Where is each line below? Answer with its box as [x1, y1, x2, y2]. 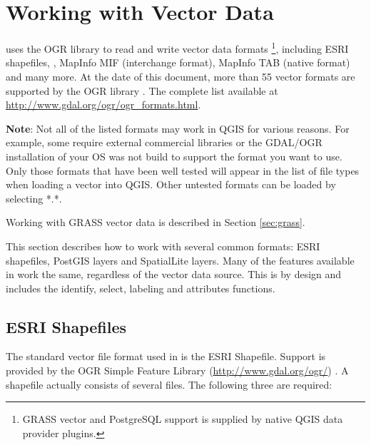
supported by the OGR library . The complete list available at [6, 83, 278, 98]
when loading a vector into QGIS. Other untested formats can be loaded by [6, 177, 336, 192]
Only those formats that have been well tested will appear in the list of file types [6, 163, 360, 178]
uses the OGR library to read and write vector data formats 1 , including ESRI [6, 39, 349, 56]
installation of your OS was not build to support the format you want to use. [6, 148, 342, 163]
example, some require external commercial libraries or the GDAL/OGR [6, 135, 322, 150]
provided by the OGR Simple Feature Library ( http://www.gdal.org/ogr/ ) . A [6, 363, 349, 378]
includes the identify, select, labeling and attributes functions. [6, 280, 275, 295]
